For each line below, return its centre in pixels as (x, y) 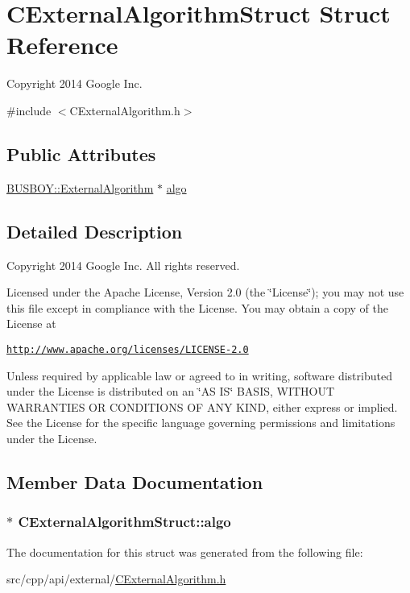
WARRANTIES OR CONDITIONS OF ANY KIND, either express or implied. (202, 406)
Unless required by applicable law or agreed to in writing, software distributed (199, 375)
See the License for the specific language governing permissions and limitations (201, 423)
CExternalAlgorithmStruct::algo (124, 522)
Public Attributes (81, 153)
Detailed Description (95, 231)
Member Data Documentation (135, 481)
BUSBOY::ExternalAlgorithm (80, 187)
